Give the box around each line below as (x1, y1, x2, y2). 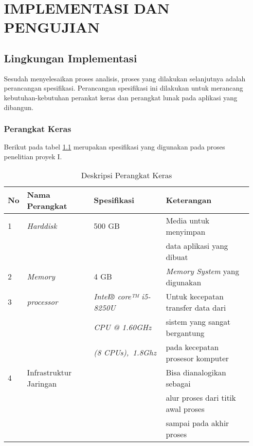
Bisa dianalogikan (165, 366, 226, 378)
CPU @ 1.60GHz (93, 321, 152, 333)
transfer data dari (165, 301, 226, 313)
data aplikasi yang (165, 240, 228, 251)
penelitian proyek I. (4, 151, 62, 161)
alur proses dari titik (165, 391, 236, 403)
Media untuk (165, 214, 210, 226)
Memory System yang (165, 265, 239, 277)
